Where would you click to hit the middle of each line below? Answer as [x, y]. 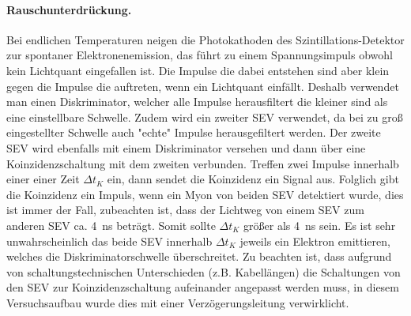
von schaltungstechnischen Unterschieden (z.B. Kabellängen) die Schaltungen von [204, 271]
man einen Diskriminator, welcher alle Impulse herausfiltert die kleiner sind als [197, 102]
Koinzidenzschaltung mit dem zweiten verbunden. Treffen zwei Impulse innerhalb [203, 163]
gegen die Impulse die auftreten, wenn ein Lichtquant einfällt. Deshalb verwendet [203, 86]
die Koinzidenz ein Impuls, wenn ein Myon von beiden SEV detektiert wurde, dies [205, 194]
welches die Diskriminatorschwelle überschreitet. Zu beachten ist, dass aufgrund [199, 256]
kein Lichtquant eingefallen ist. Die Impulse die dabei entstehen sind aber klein [198, 70]
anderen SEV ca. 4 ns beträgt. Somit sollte [111, 225]
